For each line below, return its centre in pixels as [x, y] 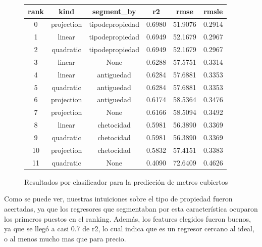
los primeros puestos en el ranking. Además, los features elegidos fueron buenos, [127, 218]
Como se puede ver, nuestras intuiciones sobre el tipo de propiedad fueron [118, 199]
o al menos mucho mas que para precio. [65, 238]
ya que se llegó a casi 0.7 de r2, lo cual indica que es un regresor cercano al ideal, [129, 229]
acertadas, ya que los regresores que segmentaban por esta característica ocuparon [131, 208]
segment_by [114, 11]
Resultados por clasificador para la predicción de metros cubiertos [126, 181]
